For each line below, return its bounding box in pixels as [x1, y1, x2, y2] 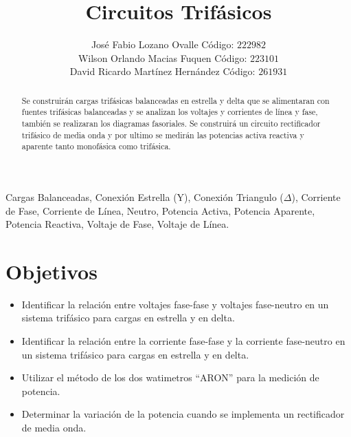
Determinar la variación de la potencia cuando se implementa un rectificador [21, 407, 345, 421]
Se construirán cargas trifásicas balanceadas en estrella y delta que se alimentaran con [21, 94, 330, 106]
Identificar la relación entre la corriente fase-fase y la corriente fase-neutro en [21, 334, 346, 348]
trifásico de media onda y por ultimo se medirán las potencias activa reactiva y [21, 129, 304, 140]
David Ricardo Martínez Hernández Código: [69, 64, 256, 78]
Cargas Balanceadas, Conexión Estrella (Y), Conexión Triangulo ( [5, 189, 284, 204]
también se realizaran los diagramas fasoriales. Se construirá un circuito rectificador [21, 118, 321, 129]
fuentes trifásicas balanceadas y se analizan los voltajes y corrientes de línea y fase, [21, 106, 318, 118]
